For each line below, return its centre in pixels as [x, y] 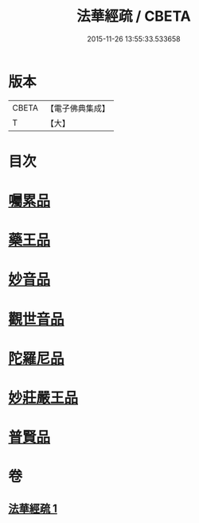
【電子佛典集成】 [78, 108]
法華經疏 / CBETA [134, 16]
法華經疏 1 [33, 508]
